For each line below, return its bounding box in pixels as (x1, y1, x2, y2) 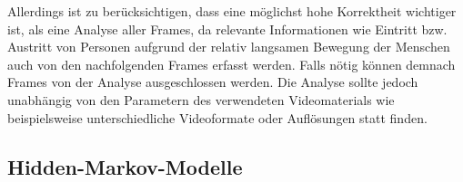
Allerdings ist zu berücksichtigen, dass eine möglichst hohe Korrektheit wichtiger (7, 2, 457, 20)
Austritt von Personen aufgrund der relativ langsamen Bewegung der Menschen (7, 37, 450, 56)
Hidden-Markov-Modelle (7, 152, 243, 180)
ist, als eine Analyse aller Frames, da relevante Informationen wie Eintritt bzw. (7, 19, 448, 38)
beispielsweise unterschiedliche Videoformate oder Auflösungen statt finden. (7, 108, 428, 127)
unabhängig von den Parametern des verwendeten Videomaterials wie (7, 90, 395, 109)
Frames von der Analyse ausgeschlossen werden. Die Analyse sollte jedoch (7, 72, 418, 91)
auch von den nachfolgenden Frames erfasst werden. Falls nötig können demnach (7, 54, 456, 73)
